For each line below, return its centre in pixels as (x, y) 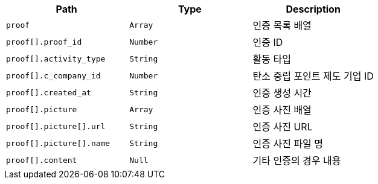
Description (313, 9)
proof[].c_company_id (53, 75)
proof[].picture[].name (58, 143)
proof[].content (42, 160)
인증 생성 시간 (282, 93)
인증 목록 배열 (282, 25)
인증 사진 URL (283, 127)
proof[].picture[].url (56, 126)
